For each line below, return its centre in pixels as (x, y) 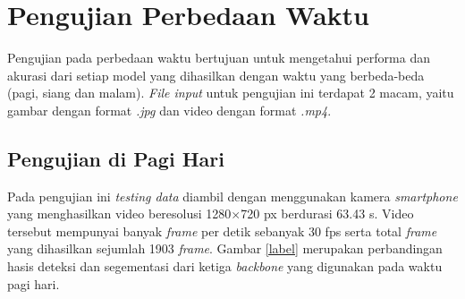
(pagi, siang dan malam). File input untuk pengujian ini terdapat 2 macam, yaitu (231, 93)
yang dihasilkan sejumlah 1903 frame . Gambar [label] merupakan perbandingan (225, 248)
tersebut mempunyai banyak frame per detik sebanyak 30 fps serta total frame (222, 231)
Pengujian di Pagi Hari (116, 158)
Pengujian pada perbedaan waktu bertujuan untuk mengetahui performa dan (219, 58)
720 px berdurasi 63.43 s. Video (327, 214)
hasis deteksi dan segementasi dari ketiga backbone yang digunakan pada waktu (225, 266)
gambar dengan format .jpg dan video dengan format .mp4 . (169, 110)
